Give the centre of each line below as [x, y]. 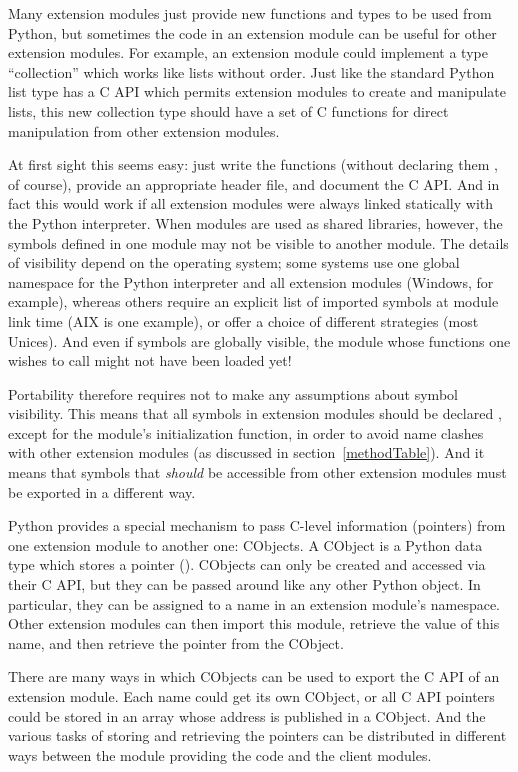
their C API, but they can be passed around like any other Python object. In [244, 584]
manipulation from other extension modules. [144, 130]
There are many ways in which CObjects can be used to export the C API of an [254, 676]
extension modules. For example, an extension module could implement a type [248, 52]
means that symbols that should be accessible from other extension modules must [257, 472]
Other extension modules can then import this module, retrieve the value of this [254, 623]
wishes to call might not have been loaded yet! [150, 360]
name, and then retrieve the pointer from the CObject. [176, 642]
